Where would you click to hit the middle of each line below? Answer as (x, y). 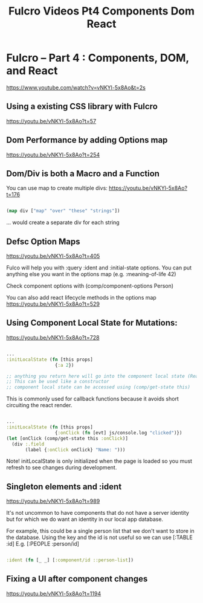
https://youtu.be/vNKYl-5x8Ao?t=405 (53, 256)
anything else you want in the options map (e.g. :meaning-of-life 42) (91, 274)
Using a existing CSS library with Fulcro (82, 107)
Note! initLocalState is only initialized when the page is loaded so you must (99, 461)
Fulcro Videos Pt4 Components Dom (101, 11)
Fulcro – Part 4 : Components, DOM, (98, 58)
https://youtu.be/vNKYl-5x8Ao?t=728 (53, 337)
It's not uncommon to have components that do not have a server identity (98, 513)
